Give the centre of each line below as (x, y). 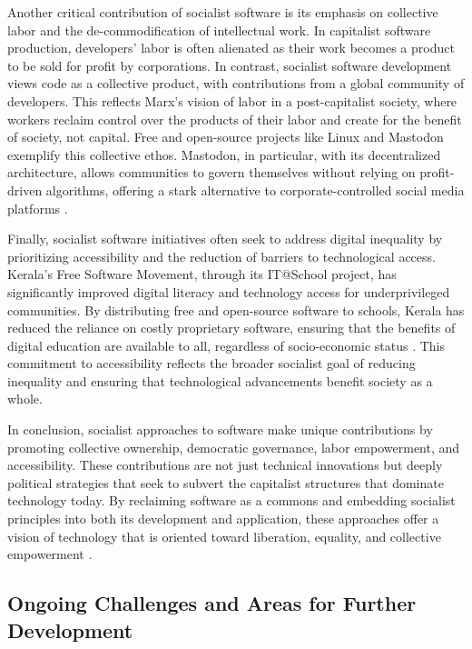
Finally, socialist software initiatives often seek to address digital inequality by (225, 239)
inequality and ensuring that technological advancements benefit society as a (220, 380)
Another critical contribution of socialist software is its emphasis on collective (223, 12)
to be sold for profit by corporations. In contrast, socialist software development (230, 65)
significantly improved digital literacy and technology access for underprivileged (229, 291)
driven (25, 190)
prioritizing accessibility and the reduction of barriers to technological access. (221, 256)
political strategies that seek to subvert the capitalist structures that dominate (226, 482)
